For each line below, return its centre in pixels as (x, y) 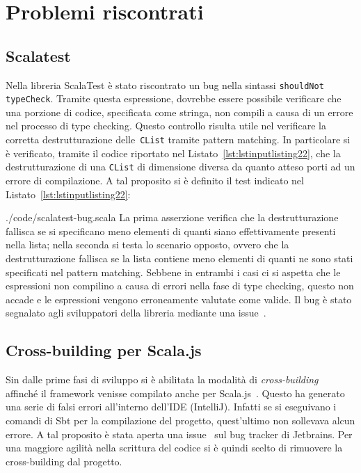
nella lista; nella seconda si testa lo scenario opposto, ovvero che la (147, 244)
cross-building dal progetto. (64, 461)
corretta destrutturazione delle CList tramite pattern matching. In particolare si (178, 139)
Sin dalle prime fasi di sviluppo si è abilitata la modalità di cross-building (162, 379)
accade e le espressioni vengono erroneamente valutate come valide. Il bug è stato (179, 299)
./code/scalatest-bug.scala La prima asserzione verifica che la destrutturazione (172, 217)
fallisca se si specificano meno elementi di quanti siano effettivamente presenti (171, 231)
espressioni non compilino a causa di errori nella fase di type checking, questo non (180, 286)
